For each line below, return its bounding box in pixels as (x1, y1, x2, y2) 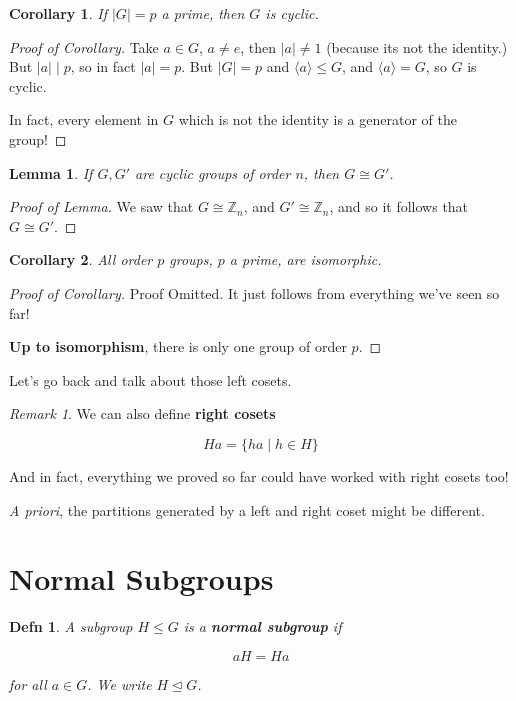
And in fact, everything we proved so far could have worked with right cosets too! (9, 465, 509, 486)
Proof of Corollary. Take (9, 36, 159, 57)
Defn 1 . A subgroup (9, 616, 133, 637)
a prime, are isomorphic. (229, 249, 382, 270)
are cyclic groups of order (135, 162, 291, 183)
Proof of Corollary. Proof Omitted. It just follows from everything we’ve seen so (9, 282, 500, 303)
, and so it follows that (329, 196, 469, 217)
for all (9, 673, 47, 694)
